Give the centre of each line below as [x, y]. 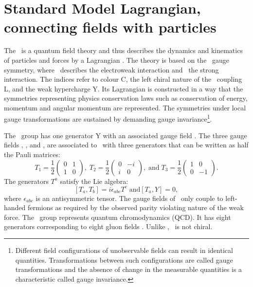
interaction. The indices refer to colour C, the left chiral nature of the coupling [123, 79]
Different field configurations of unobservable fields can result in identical [124, 250]
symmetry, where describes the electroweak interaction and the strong [111, 69]
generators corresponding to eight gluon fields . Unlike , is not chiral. [108, 226]
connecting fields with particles [110, 27]
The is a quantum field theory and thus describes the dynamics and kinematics [123, 50]
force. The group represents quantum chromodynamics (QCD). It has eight [117, 217]
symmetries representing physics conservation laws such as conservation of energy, [126, 98]
